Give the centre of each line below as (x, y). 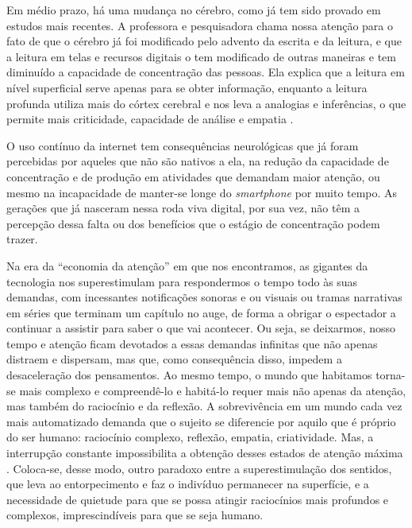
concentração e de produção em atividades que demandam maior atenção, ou (193, 176)
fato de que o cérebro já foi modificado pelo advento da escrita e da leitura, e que (204, 41)
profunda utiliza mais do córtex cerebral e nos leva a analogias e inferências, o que (206, 103)
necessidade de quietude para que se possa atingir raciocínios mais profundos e (198, 499)
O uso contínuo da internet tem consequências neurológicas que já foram (183, 145)
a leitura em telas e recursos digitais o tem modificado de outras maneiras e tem (201, 56)
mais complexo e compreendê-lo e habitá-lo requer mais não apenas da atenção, (213, 390)
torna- (391, 375)
